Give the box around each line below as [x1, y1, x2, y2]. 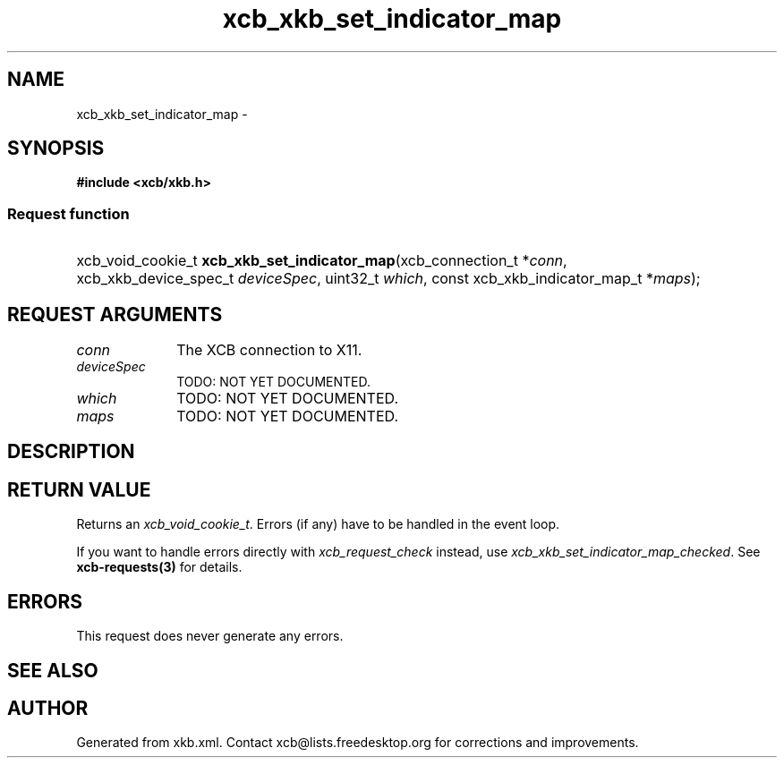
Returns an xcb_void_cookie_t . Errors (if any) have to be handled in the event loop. [76, 516, 560, 532]
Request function [7, 204, 130, 223]
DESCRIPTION [7, 440, 135, 463]
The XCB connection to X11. [176, 341, 362, 360]
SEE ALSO [7, 659, 98, 682]
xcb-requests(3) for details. [76, 559, 243, 575]
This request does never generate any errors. [76, 628, 344, 644]
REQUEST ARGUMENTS [7, 302, 223, 326]
